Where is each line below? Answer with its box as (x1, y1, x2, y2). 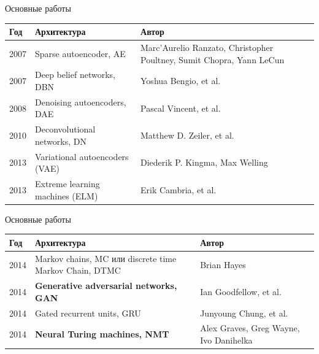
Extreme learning (35, 177, 100, 190)
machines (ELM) (35, 189, 98, 202)
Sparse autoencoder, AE (35, 47, 126, 60)
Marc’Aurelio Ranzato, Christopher (140, 40, 274, 53)
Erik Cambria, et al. (140, 183, 217, 196)
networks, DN (35, 134, 86, 147)
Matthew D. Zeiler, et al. (140, 129, 234, 142)
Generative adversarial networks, (35, 279, 177, 292)
